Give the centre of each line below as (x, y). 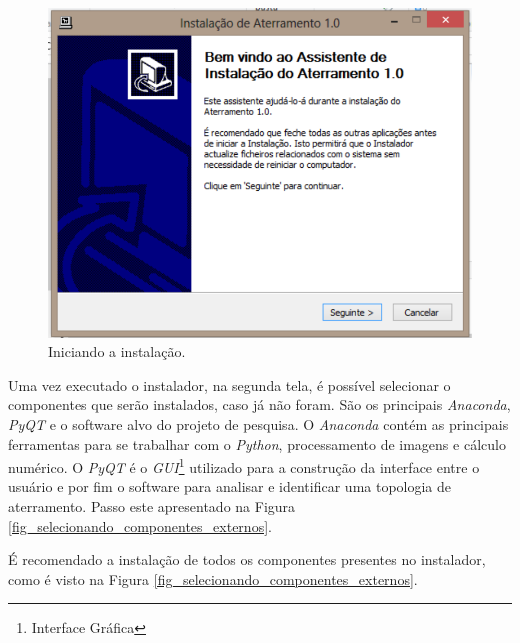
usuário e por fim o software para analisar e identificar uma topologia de (230, 486)
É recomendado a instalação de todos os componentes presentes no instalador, (247, 559)
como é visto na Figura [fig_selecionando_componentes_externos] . (213, 578)
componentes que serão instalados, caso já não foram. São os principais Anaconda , (259, 404)
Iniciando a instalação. (117, 351)
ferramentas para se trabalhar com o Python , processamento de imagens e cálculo (257, 443)
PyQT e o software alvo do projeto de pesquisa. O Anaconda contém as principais (258, 423)
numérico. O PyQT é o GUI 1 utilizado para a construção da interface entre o (244, 465)
